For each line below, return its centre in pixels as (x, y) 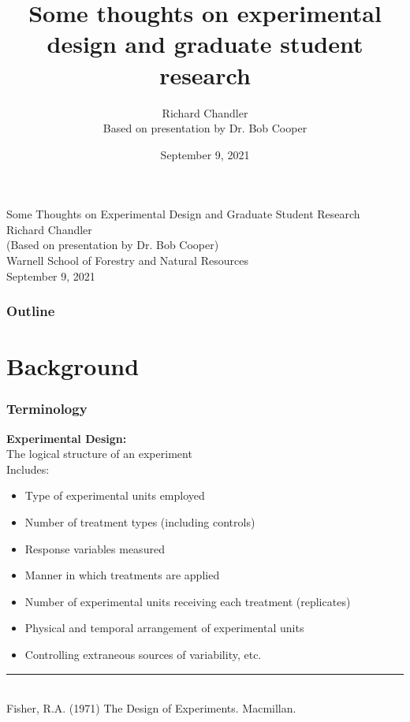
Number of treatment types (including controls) (140, 522)
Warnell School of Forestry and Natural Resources (127, 261)
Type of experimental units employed (115, 495)
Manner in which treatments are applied (122, 575)
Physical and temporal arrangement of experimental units (164, 628)
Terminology (47, 409)
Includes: (28, 469)
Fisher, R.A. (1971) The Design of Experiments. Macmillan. (151, 708)
